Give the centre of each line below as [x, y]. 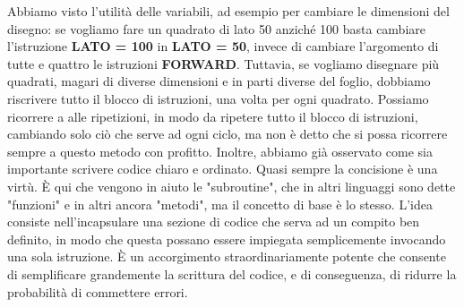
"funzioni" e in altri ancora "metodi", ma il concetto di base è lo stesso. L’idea [220, 204]
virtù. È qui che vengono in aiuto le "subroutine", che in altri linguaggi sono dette [232, 186]
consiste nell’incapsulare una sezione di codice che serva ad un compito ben [214, 222]
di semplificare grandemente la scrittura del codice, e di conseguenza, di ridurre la [232, 273]
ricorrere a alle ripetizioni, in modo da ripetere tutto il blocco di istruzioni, [213, 116]
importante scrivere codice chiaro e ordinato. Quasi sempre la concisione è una [223, 169]
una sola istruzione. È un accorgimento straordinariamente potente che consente [227, 256]
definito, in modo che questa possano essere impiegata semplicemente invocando [227, 239]
